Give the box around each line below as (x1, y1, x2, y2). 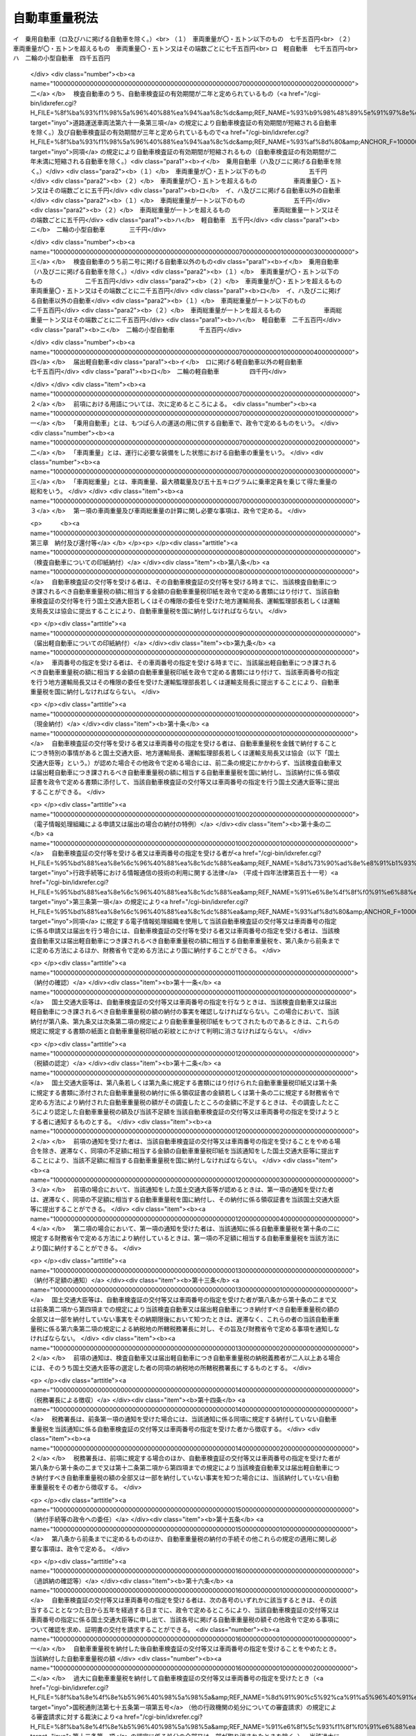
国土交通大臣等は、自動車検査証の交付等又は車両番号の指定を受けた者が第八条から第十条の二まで (51, 1295, 331, 1303)
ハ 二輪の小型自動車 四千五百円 (12, 54, 110, 62)
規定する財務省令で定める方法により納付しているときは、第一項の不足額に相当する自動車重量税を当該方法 (30, 1234, 334, 1242)
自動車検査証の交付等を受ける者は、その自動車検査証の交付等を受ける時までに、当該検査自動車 (51, 577, 325, 586)
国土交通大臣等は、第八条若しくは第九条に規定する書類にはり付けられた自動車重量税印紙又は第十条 (51, 1078, 338, 1087)
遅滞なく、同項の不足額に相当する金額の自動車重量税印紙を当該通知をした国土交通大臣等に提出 (60, 1146, 334, 1155)
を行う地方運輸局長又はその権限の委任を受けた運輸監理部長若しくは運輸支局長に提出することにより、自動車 (30, 678, 340, 686)
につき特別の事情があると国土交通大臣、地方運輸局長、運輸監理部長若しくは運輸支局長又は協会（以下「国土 (30, 749, 340, 757)
